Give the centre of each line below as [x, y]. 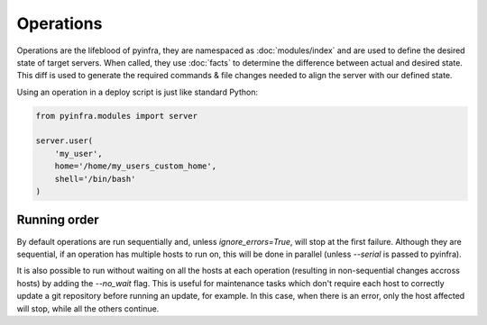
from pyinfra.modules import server [117, 116]
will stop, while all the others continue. [88, 308]
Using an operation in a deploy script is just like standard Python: [138, 92]
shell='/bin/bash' [95, 179]
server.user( [64, 141]
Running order [58, 220]
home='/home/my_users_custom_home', [135, 166]
